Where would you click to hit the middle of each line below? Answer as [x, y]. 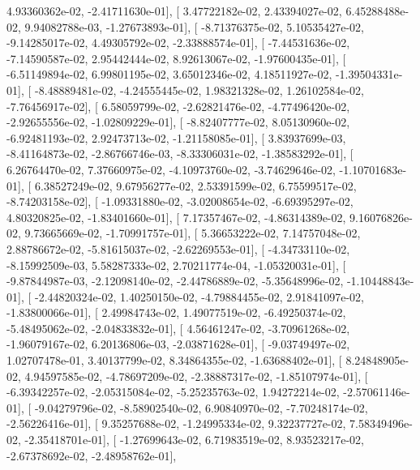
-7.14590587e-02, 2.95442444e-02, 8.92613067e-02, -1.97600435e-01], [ [176, 58]
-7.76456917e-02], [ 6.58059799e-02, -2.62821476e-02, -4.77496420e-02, [178, 106]
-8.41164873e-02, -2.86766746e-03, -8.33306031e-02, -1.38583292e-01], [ [180, 154]
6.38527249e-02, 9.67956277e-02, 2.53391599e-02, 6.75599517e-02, [195, 185]
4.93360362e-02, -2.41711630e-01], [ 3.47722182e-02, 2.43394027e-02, [174, 11]
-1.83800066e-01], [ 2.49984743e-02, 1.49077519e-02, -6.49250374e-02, [176, 312]
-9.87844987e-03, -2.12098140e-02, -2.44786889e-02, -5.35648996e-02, [175, 281]
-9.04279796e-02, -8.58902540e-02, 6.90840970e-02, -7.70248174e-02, [201, 407]
